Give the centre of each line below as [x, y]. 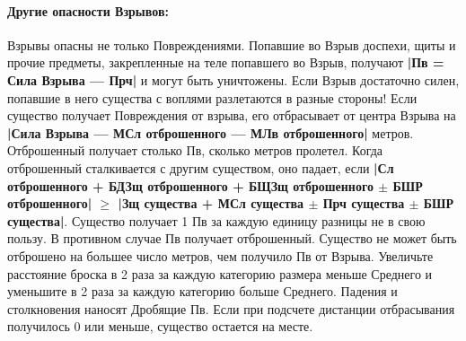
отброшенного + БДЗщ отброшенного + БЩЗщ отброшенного [190, 185]
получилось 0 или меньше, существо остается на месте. [160, 326]
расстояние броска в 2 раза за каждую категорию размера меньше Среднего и [220, 273]
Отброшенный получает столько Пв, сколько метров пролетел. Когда [195, 150]
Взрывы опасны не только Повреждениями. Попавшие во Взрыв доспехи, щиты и [232, 44]
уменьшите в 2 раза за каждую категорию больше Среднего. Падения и [202, 291]
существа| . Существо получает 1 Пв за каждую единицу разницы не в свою [216, 220]
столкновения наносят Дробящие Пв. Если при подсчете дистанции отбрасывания [231, 308]
